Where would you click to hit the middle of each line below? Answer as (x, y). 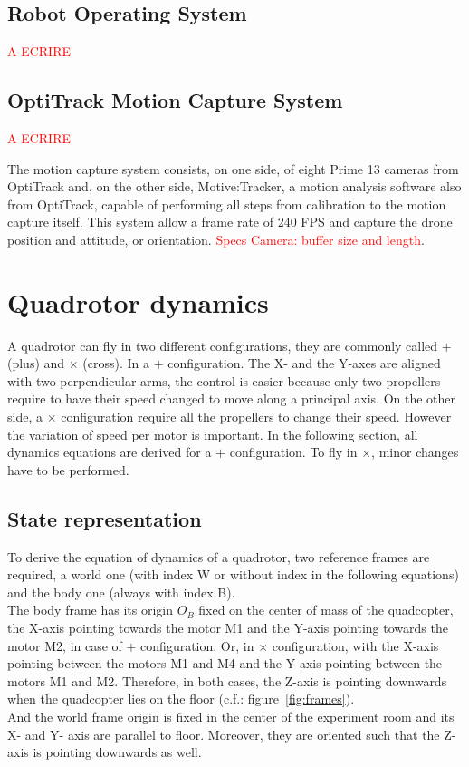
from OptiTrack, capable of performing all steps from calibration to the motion (227, 204)
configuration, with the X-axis (355, 645)
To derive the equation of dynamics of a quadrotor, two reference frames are (219, 556)
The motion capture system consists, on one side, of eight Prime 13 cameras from (233, 168)
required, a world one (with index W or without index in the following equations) (233, 574)
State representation (105, 518)
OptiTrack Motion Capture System (175, 100)
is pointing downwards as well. (117, 752)
